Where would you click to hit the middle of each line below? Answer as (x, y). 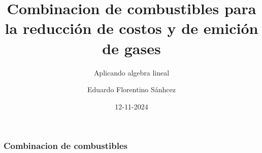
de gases (132, 48)
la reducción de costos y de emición (132, 28)
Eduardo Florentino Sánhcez (132, 89)
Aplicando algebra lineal (132, 72)
